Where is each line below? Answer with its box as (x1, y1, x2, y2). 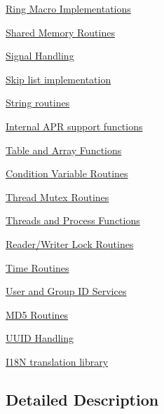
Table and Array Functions (6, 142, 122, 157)
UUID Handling (6, 331, 74, 345)
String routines (6, 95, 70, 110)
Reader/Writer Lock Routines (6, 236, 134, 251)
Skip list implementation (6, 71, 111, 86)
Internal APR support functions (6, 118, 143, 133)
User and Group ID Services (6, 284, 127, 298)
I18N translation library (6, 354, 109, 368)
